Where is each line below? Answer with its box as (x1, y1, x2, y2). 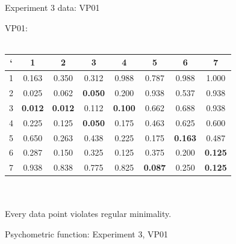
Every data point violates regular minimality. (5, 207, 172, 220)
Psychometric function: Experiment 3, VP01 (5, 228, 169, 240)
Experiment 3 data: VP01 (5, 1, 100, 13)
